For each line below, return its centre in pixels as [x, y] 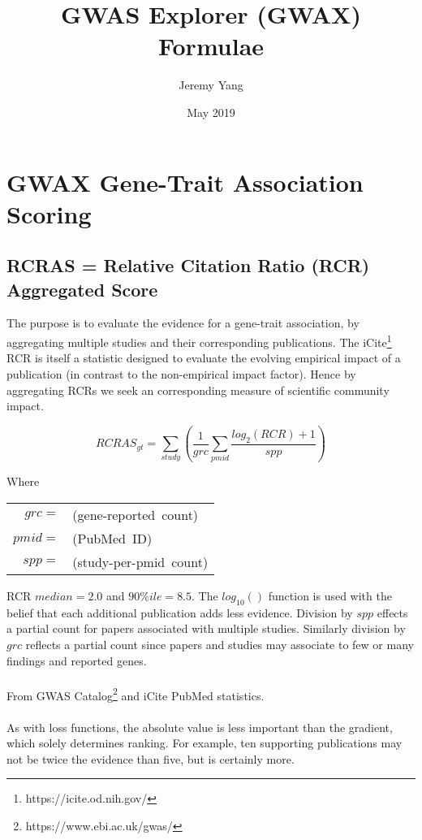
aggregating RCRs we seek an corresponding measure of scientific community [198, 390]
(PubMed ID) [112, 538]
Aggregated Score [82, 289]
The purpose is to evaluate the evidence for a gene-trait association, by [183, 323]
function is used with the [330, 595]
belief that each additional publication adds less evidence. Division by [180, 612]
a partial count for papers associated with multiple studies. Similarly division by [206, 628]
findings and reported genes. [77, 660]
